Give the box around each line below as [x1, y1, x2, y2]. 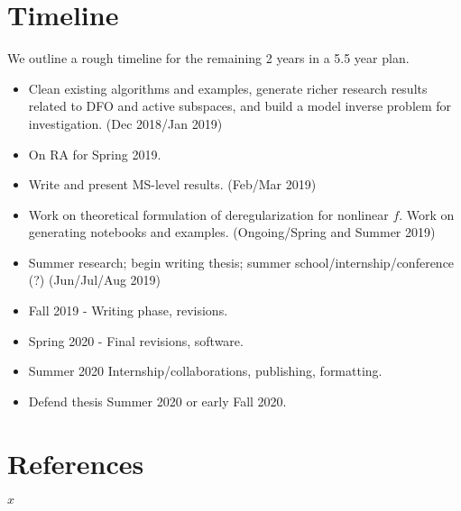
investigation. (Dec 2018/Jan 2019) [28, 114, 223, 132]
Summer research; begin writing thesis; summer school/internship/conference [28, 252, 455, 271]
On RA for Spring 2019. [28, 144, 161, 163]
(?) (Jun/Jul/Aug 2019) [28, 270, 161, 289]
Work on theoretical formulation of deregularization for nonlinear [28, 205, 389, 224]
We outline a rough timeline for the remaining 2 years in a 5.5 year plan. [7, 49, 410, 68]
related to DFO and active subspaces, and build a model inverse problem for [28, 96, 452, 115]
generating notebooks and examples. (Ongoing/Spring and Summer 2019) [28, 223, 436, 242]
